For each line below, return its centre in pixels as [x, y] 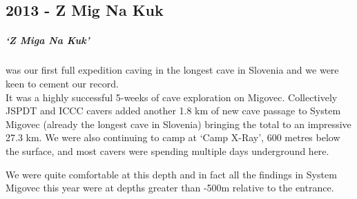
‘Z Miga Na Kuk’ [48, 40]
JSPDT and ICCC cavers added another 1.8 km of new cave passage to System [173, 111]
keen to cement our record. [62, 83]
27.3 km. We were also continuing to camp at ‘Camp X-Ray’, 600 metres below [173, 137]
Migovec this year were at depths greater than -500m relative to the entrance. [170, 188]
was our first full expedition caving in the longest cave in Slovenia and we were [172, 70]
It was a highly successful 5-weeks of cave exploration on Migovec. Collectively [172, 97]
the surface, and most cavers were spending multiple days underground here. [167, 150]
